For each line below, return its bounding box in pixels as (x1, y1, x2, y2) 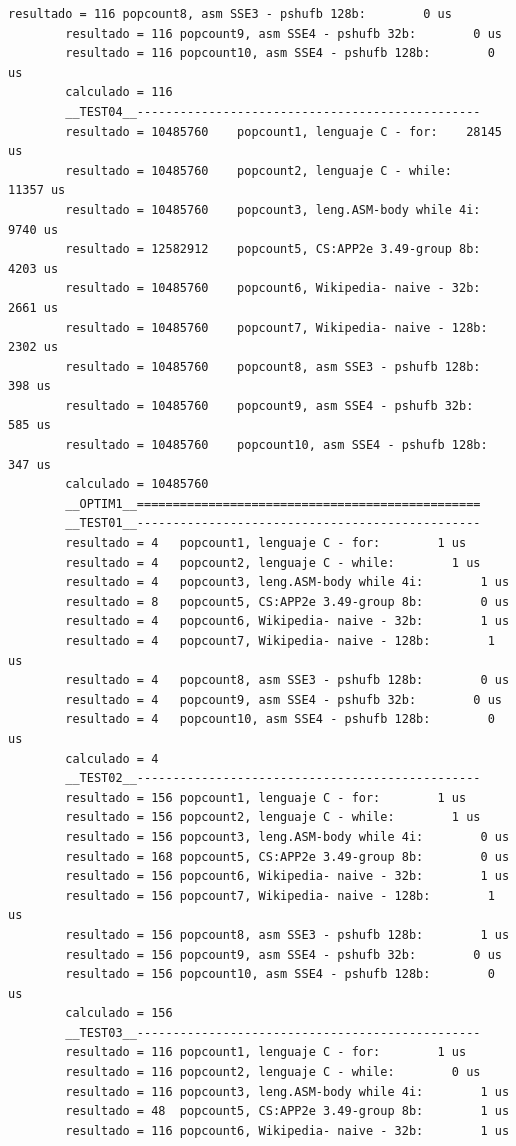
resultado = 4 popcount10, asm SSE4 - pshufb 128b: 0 (65, 712, 495, 727)
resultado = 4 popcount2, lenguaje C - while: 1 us (65, 555, 481, 570)
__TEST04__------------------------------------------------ (65, 104, 481, 119)
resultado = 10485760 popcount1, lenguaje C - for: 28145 (65, 124, 502, 139)
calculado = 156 (65, 1006, 173, 1021)
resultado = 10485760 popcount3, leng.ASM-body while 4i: (65, 202, 481, 217)
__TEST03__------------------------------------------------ (65, 1025, 481, 1040)
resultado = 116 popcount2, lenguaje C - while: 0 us (65, 1065, 481, 1080)
